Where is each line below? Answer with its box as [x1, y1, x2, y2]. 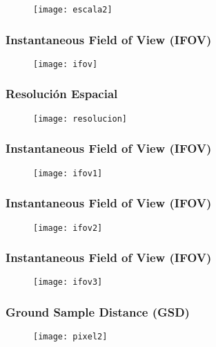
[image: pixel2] [33, 332, 108, 342]
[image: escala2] [33, 5, 112, 15]
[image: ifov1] [33, 168, 103, 178]
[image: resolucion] [33, 113, 128, 124]
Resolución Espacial [6, 85, 118, 102]
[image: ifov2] [33, 223, 103, 233]
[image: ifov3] [33, 277, 103, 288]
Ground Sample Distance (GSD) [6, 303, 190, 320]
